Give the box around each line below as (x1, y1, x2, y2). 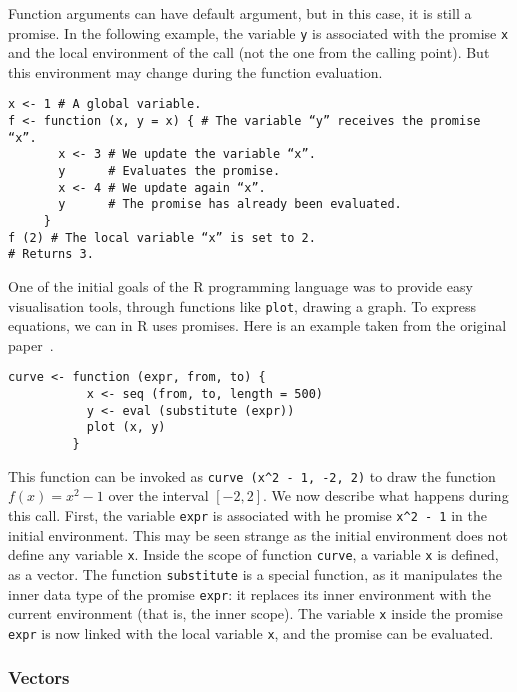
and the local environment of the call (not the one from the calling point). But (8, 42, 490, 63)
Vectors (8, 665, 70, 690)
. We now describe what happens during (262, 485, 509, 506)
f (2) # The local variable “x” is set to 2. (8, 230, 316, 245)
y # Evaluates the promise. (58, 164, 281, 179)
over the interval (108, 485, 209, 506)
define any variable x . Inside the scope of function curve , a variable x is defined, (8, 544, 499, 565)
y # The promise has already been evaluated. (58, 197, 402, 212)
